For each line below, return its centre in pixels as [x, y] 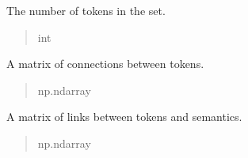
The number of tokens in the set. [86, 10]
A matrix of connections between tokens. [105, 64]
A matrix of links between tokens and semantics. [124, 117]
